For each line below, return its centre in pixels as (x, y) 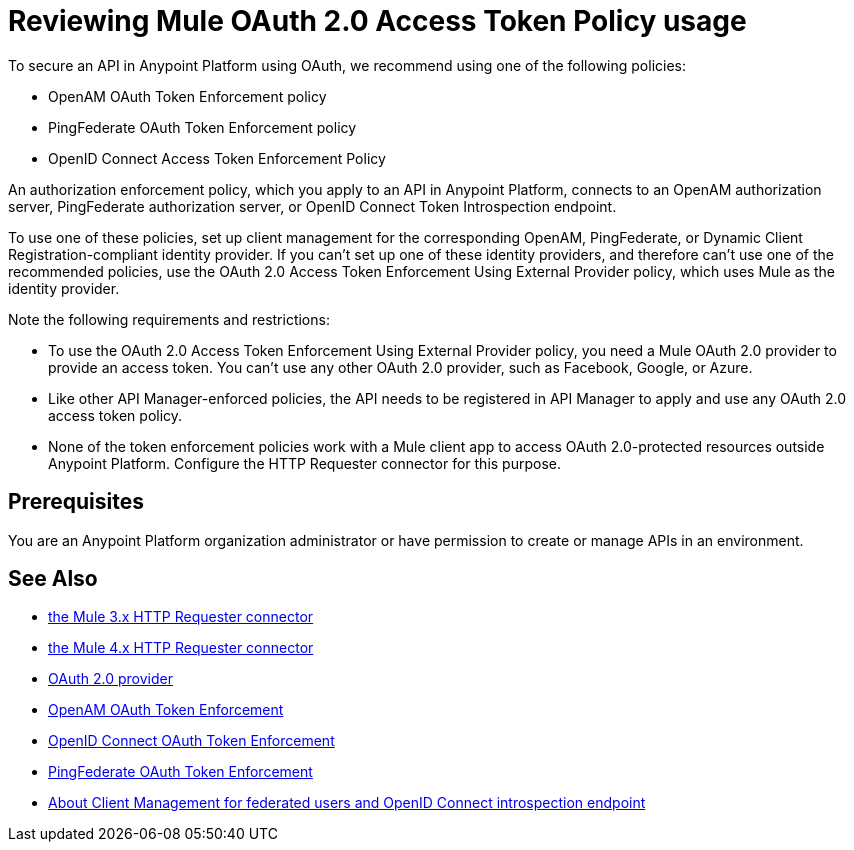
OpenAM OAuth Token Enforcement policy (187, 96)
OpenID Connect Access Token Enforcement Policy (217, 158)
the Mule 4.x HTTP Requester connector (181, 648)
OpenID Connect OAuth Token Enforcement (191, 741)
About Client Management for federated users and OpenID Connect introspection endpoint (347, 803)
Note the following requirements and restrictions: (169, 319)
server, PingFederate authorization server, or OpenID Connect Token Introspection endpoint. (312, 206)
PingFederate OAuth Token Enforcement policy (202, 127)
